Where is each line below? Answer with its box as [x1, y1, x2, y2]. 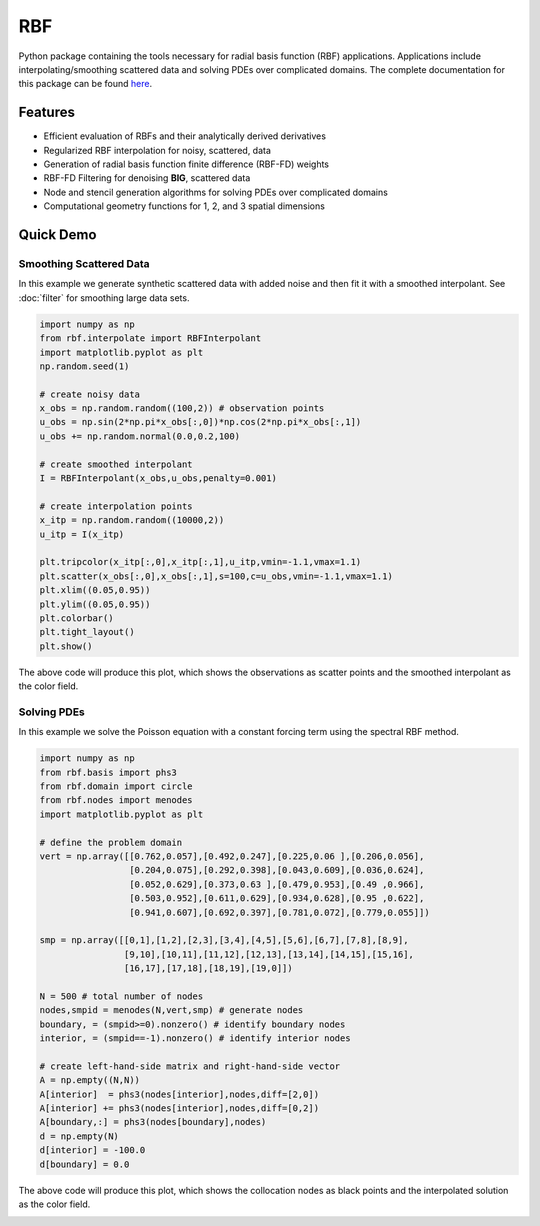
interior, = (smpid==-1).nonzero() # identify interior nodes [39, 1033, 351, 1044]
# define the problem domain [39, 836, 183, 848]
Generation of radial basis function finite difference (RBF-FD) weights [43, 158, 330, 170]
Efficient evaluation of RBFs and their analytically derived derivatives [43, 130, 327, 142]
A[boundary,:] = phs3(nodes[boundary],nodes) [39, 1116, 267, 1128]
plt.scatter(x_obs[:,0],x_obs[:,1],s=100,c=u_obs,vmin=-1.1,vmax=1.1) [39, 570, 394, 582]
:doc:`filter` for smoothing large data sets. [18, 291, 190, 304]
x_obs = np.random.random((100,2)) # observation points [39, 403, 325, 414]
